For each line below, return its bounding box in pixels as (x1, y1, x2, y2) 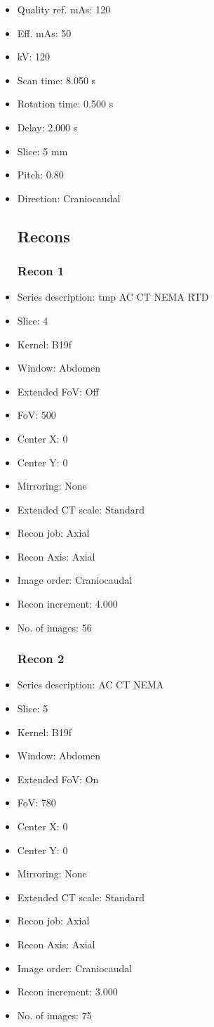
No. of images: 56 (17, 620, 92, 634)
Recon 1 (17, 262, 65, 280)
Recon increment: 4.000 (17, 596, 118, 611)
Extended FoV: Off (17, 384, 99, 398)
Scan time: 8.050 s (17, 72, 96, 87)
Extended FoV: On (17, 771, 99, 786)
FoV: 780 (17, 795, 56, 810)
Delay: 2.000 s (17, 119, 78, 134)
